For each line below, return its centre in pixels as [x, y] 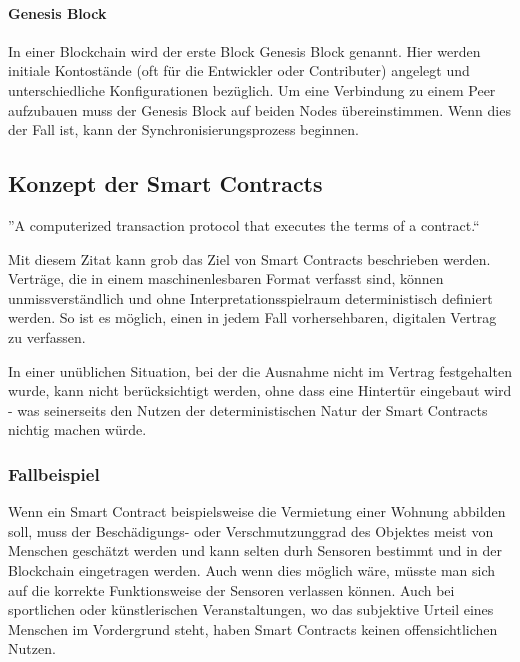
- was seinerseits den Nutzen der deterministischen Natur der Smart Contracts [248, 409]
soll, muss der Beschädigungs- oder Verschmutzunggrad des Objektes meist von [251, 530]
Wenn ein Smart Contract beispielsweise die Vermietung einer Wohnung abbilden [257, 511]
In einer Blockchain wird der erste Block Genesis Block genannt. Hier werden [244, 50]
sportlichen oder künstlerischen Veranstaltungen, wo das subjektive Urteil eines [251, 609]
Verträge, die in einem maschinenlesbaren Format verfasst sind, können [226, 278]
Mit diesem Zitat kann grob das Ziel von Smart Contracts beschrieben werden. [249, 258]
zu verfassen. [47, 336]
